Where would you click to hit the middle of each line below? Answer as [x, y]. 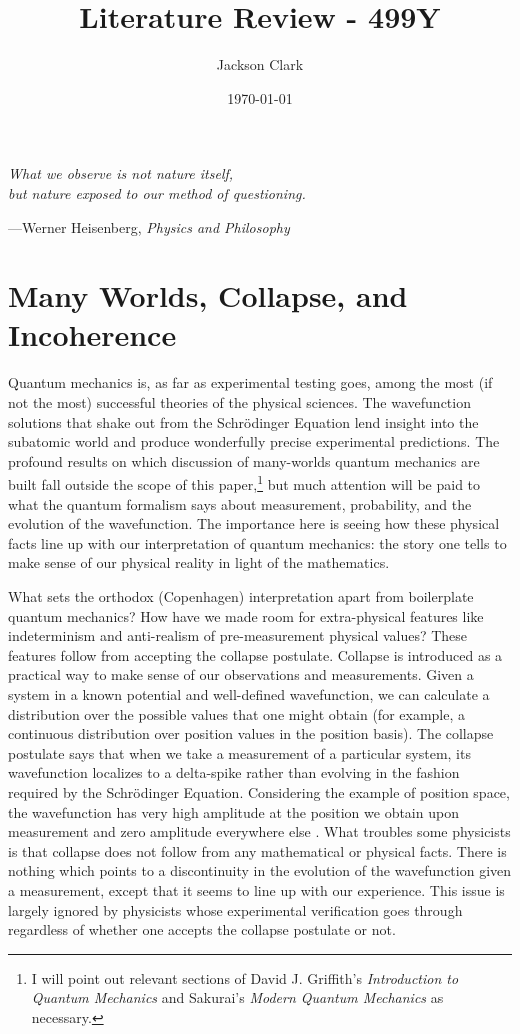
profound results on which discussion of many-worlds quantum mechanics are [244, 460]
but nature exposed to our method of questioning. [157, 192]
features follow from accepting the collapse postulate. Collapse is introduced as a [255, 654]
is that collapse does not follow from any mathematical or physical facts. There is [257, 850]
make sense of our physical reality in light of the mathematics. [199, 562]
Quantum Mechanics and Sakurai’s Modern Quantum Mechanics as [237, 997]
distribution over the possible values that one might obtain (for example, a [237, 713]
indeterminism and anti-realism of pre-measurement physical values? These [238, 635]
